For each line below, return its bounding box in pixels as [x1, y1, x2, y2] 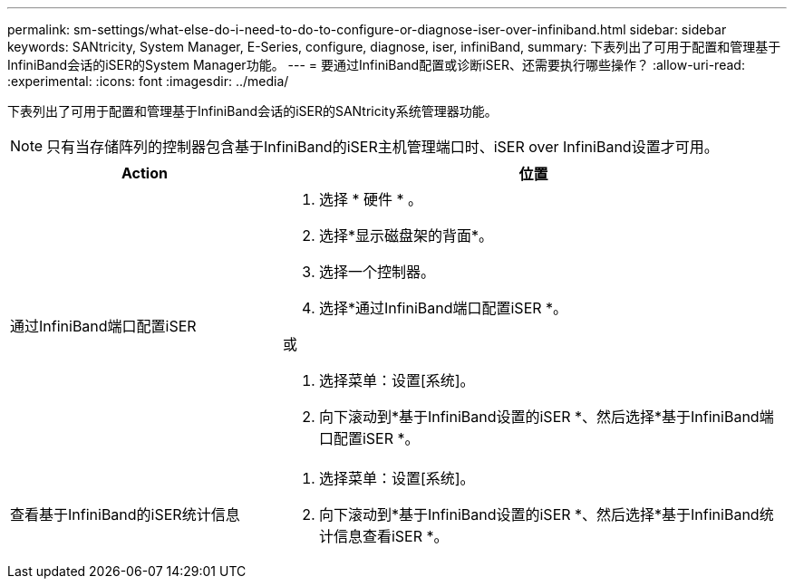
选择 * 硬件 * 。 [318, 190, 422, 208]
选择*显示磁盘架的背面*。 [318, 226, 493, 245]
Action [121, 164, 168, 182]
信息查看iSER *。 [333, 527, 449, 545]
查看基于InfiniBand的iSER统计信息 [10, 505, 240, 524]
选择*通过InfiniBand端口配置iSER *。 [318, 299, 568, 317]
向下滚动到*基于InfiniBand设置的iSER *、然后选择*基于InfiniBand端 [318, 408, 774, 426]
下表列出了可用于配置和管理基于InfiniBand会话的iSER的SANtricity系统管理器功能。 [7, 103, 498, 119]
